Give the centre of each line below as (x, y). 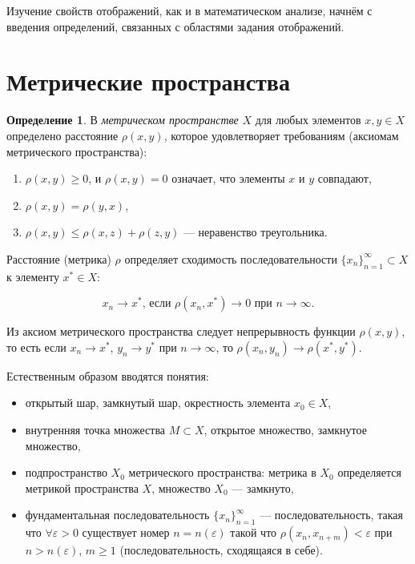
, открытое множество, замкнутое (285, 430)
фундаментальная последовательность (117, 515)
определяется (369, 472)
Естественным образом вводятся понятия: (108, 375)
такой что (254, 532)
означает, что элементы (228, 178)
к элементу (33, 276)
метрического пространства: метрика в (222, 472)
